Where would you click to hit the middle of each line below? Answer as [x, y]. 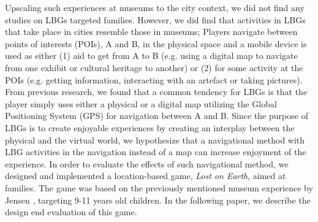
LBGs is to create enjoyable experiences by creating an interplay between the [150, 127]
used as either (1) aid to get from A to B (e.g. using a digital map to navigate [151, 55]
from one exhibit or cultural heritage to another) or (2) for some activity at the [154, 67]
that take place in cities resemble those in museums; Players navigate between [151, 32]
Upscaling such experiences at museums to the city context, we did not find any [155, 7]
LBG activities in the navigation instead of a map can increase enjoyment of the [156, 152]
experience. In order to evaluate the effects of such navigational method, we [147, 163]
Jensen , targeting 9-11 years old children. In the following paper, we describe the [158, 200]
